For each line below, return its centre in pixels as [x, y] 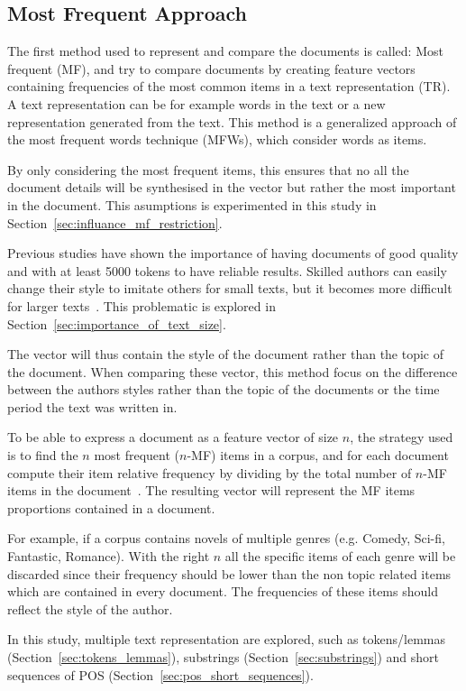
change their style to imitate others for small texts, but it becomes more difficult [230, 288]
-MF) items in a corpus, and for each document [318, 455]
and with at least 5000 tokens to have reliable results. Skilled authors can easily [227, 270]
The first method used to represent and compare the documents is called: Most [225, 51]
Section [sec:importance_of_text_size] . [117, 323]
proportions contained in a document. [111, 507]
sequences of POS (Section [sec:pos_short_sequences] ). [160, 674]
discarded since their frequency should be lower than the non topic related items [229, 573]
